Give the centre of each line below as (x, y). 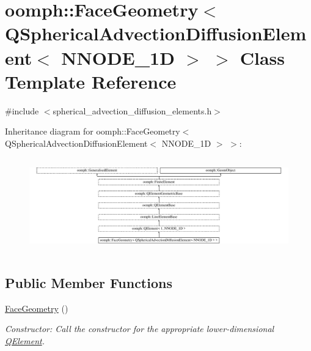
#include (22, 110)
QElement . (25, 340)
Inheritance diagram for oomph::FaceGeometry (93, 131)
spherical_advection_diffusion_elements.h (132, 110)
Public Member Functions (89, 282)
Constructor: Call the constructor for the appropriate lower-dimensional (140, 329)
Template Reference (91, 81)
